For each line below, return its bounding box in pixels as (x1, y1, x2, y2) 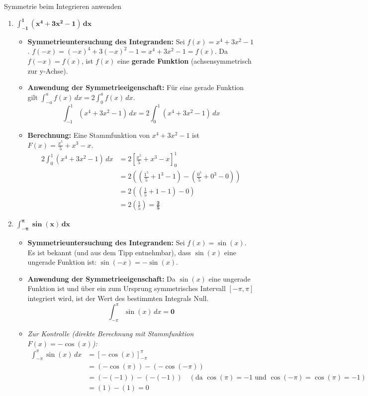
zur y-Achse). (27, 65, 68, 76)
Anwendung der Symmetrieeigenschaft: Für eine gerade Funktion (27, 82, 244, 93)
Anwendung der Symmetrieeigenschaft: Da (27, 273, 176, 284)
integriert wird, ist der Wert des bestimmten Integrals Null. (27, 293, 209, 303)
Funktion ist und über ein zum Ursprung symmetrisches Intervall (27, 283, 226, 294)
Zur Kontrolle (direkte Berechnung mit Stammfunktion (27, 328, 194, 338)
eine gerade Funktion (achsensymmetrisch (117, 56, 252, 66)
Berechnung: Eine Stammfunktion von (27, 129, 150, 140)
